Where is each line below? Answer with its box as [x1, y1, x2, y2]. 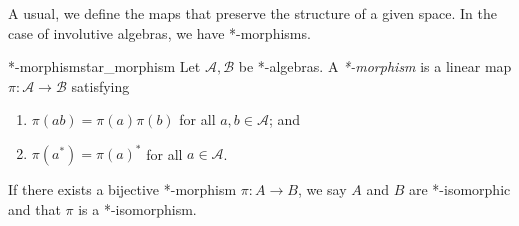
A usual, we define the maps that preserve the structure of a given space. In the [8, 3, 497, 23]
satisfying [71, 75, 130, 96]
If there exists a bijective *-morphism [8, 179, 237, 200]
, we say [297, 179, 347, 200]
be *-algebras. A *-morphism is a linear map [238, 56, 512, 77]
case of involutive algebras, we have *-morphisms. [8, 22, 311, 43]
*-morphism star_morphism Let [8, 56, 201, 77]
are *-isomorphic [408, 179, 511, 200]
